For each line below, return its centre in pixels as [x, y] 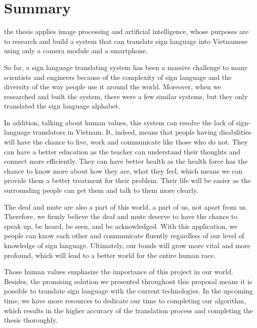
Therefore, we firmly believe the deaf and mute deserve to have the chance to [121, 216]
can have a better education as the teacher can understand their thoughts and [122, 151]
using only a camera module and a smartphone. [76, 51]
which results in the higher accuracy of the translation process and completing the [128, 310]
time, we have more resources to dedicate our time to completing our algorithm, [125, 300]
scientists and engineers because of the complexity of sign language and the [118, 77]
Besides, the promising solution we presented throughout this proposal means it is [128, 281]
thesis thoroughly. [31, 320]
